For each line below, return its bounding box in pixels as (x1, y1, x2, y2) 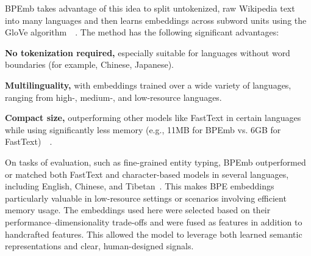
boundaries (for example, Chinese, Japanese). (5, 58, 174, 71)
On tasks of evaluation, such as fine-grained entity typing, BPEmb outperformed (5, 155, 306, 168)
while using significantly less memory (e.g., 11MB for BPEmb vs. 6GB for (5, 123, 281, 136)
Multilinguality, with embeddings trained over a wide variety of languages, (5, 78, 291, 91)
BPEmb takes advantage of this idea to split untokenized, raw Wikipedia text (5, 2, 295, 14)
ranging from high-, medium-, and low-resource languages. (5, 90, 222, 103)
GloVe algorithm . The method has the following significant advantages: (5, 26, 279, 38)
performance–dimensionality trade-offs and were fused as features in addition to (5, 215, 302, 228)
